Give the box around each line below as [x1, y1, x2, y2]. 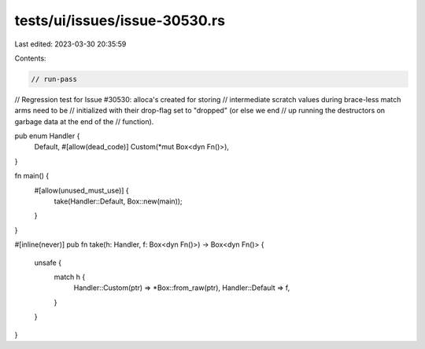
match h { [54, 272, 86, 281]
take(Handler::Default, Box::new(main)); [54, 197, 183, 206]
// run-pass [31, 75, 78, 83]
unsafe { [34, 258, 62, 267]
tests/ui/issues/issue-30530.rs [14, 12, 226, 29]
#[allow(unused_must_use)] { [34, 186, 129, 195]
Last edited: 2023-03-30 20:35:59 [14, 39, 127, 49]
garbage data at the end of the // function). [14, 116, 154, 126]
